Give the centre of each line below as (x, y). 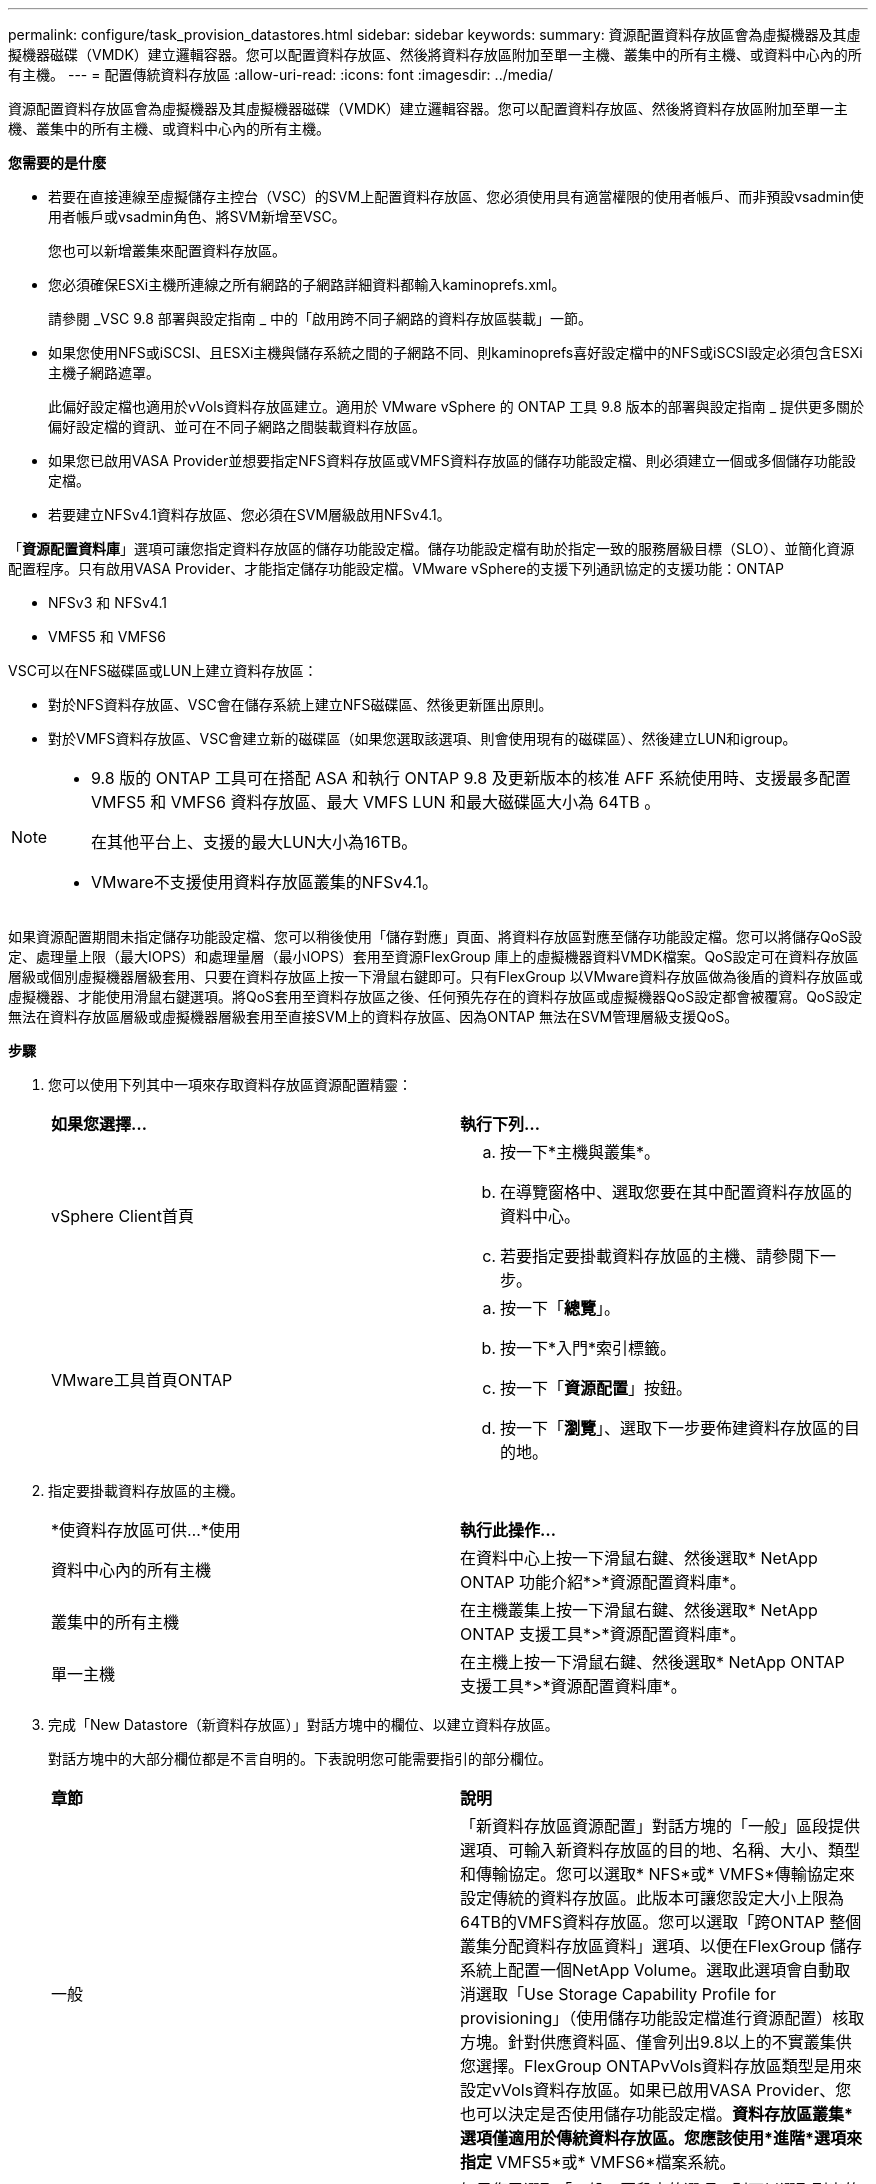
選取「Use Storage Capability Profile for (626, 1994)
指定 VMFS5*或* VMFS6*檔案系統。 (598, 2162)
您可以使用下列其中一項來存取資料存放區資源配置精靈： (230, 1084)
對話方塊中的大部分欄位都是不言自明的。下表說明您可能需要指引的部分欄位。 (300, 1758)
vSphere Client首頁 (122, 1216)
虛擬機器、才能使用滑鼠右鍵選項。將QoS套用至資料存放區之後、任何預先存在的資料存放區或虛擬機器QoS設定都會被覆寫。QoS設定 (435, 996)
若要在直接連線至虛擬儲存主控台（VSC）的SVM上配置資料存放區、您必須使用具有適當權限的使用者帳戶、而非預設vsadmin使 (456, 196)
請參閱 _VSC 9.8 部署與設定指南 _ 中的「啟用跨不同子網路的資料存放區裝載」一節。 (320, 318)
